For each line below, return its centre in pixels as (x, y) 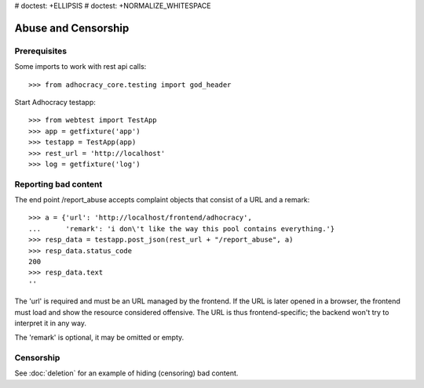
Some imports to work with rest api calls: (80, 67)
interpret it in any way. (50, 323)
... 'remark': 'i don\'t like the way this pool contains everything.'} (182, 228)
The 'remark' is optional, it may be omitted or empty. (99, 338)
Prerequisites (40, 51)
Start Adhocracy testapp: (55, 102)
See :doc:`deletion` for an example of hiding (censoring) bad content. (126, 373)
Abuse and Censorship (72, 28)
